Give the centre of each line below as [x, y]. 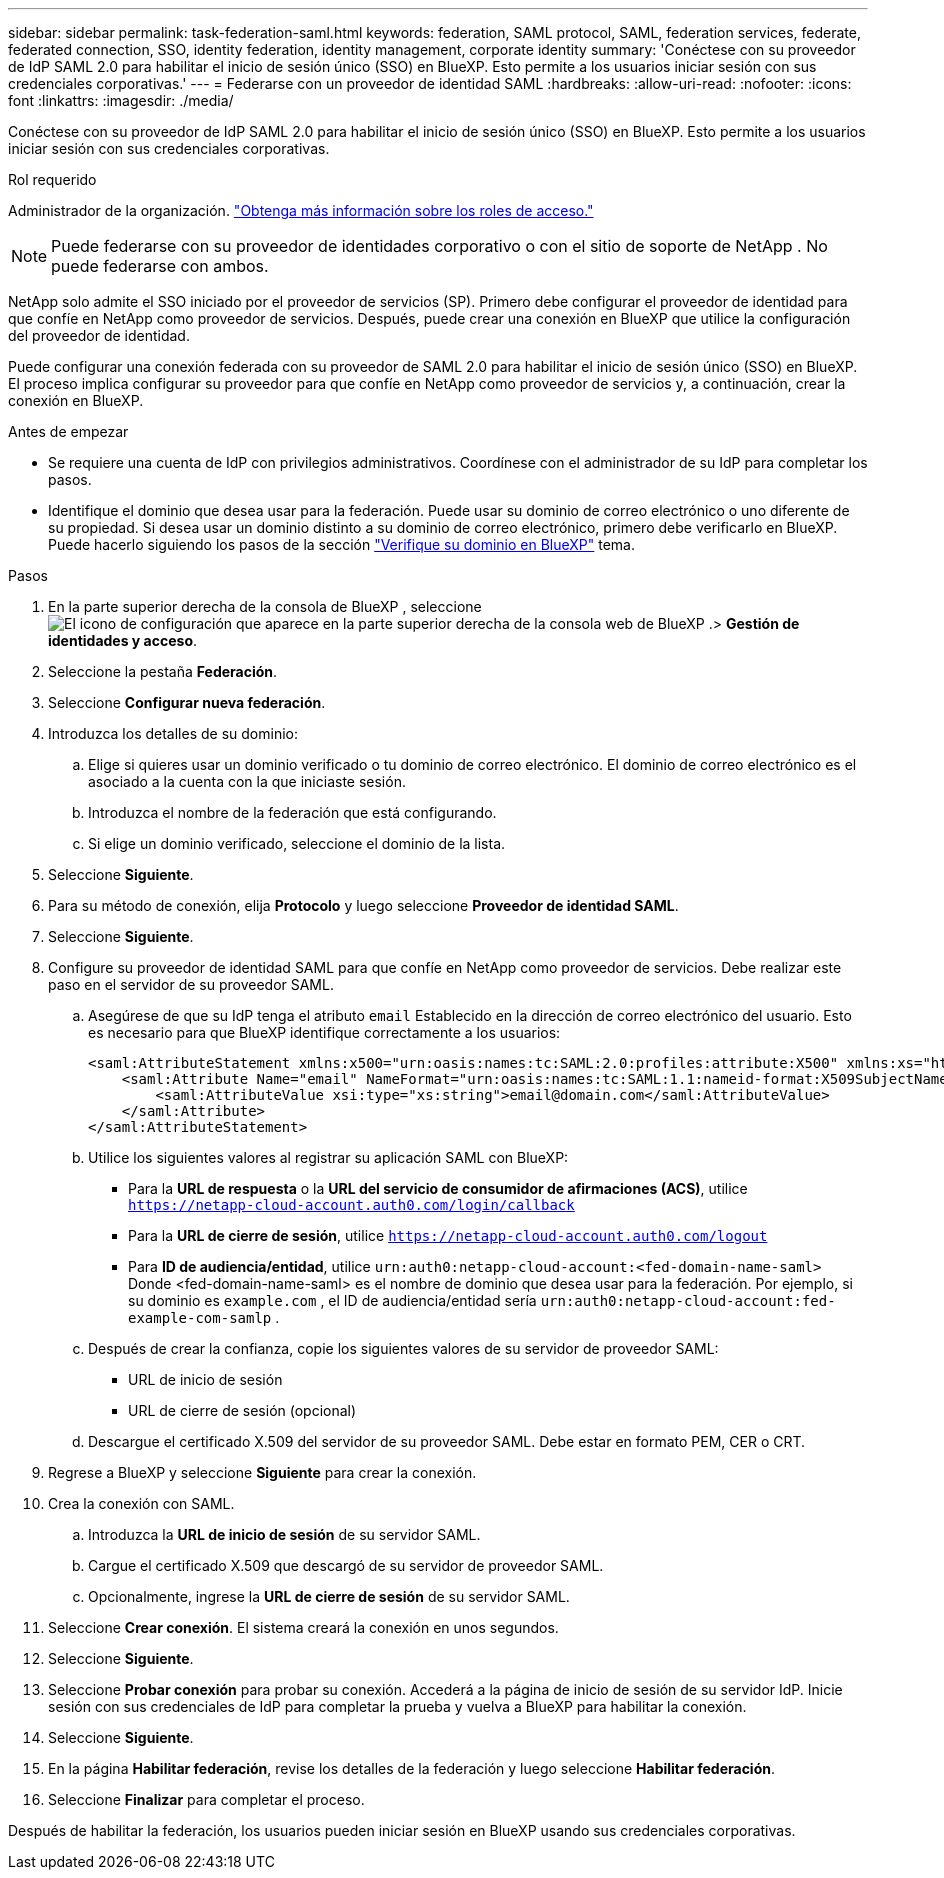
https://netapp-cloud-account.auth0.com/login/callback [351, 1205]
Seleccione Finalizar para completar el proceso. [206, 1799]
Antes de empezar [68, 431]
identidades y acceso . [123, 640]
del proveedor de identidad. [99, 335]
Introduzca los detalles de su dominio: [173, 733]
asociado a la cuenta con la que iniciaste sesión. [247, 781]
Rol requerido [52, 179]
